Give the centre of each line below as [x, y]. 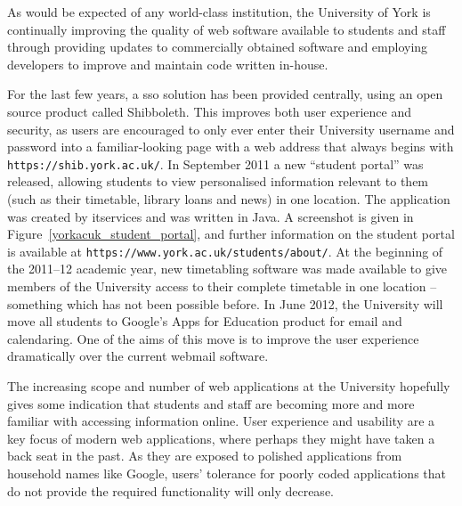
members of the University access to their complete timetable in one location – [222, 286]
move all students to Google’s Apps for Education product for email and [205, 321]
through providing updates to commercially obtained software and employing [218, 47]
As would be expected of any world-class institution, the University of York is [219, 12]
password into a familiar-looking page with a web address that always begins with [231, 147]
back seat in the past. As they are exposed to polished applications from [205, 456]
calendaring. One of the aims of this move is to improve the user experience [213, 338]
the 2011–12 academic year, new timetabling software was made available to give [227, 269]
